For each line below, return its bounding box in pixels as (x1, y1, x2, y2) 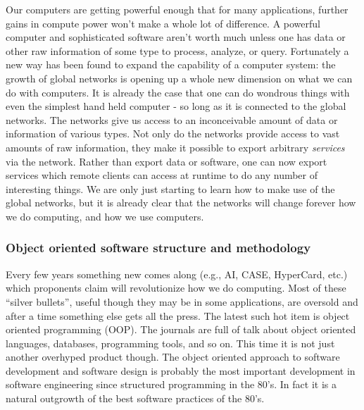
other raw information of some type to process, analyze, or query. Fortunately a (6, 43, 349, 58)
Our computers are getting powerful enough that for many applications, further (6, 2, 349, 16)
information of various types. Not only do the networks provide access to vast (6, 126, 340, 141)
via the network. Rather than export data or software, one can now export (6, 154, 327, 168)
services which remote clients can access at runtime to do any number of (6, 168, 318, 182)
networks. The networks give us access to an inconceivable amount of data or (6, 112, 338, 127)
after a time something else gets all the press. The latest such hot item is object (6, 308, 350, 323)
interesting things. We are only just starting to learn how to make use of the (6, 181, 335, 196)
